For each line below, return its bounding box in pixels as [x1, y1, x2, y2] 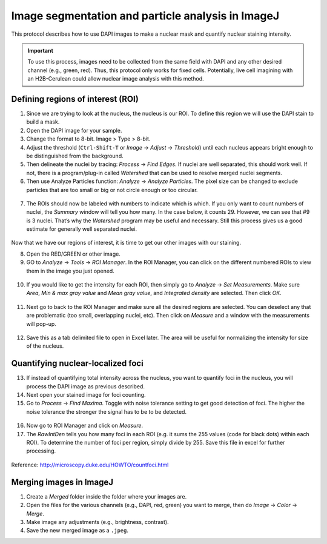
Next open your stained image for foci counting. [26, 391, 146, 399]
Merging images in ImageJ [11, 477, 113, 487]
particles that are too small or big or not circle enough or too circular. [26, 186, 198, 193]
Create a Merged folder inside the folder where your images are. [26, 493, 187, 500]
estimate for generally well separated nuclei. [26, 225, 137, 233]
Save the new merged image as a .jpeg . [26, 527, 128, 534]
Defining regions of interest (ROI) [11, 94, 139, 104]
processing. [26, 447, 56, 454]
